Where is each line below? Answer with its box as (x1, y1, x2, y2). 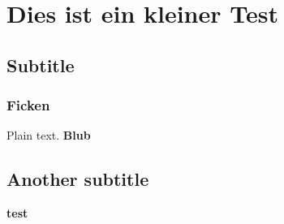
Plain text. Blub (6, 127, 91, 144)
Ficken (6, 95, 50, 115)
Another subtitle (6, 166, 149, 192)
